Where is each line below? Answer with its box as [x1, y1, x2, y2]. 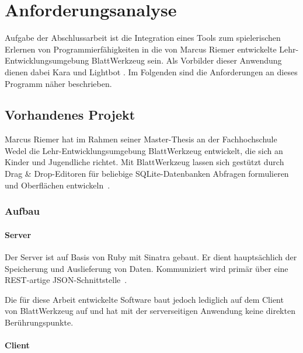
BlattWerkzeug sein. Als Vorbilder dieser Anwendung [91, 54, 282, 67]
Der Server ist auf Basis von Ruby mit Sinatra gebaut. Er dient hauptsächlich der [5, 250, 297, 263]
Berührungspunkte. [5, 316, 74, 328]
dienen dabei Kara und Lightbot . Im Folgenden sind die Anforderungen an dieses [5, 65, 298, 78]
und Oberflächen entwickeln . [5, 179, 110, 191]
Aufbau [5, 204, 40, 218]
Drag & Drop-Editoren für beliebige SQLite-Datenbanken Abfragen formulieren [5, 167, 289, 180]
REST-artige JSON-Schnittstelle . [5, 274, 127, 286]
